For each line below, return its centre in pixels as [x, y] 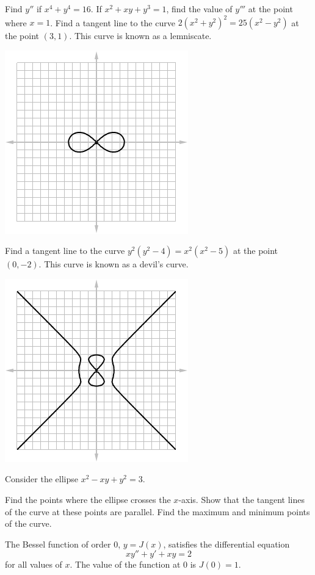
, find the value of [199, 9]
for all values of [34, 564]
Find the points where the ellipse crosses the [88, 500]
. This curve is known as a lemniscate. [140, 36]
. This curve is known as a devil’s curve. [114, 264]
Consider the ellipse [42, 479]
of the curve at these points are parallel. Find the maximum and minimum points [157, 511]
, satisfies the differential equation [226, 544]
